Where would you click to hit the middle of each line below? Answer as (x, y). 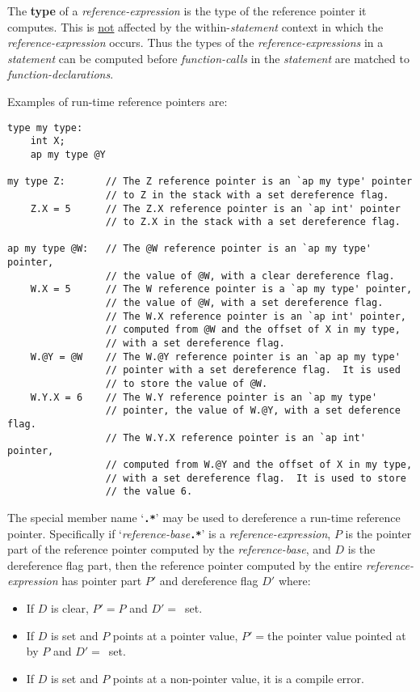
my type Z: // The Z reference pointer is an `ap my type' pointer (210, 182)
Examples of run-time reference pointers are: (118, 101)
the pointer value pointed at (337, 635)
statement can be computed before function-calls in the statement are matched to (208, 58)
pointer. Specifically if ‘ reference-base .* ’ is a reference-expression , (169, 533)
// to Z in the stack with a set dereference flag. (247, 195)
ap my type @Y (68, 154)
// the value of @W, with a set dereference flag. (244, 303)
